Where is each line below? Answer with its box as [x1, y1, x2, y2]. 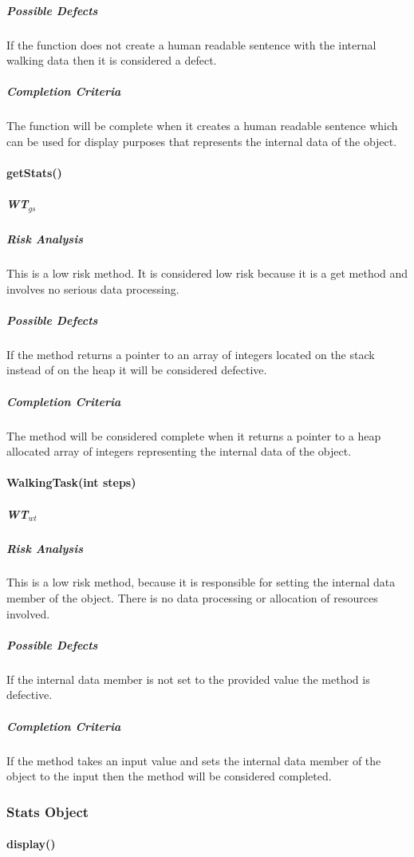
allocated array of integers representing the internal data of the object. [6, 443, 352, 460]
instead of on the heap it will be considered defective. [6, 361, 267, 378]
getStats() [6, 164, 62, 181]
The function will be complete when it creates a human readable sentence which [6, 117, 398, 134]
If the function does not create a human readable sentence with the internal [6, 36, 377, 53]
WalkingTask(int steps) [6, 474, 136, 491]
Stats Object [6, 801, 89, 821]
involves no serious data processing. [6, 280, 179, 297]
